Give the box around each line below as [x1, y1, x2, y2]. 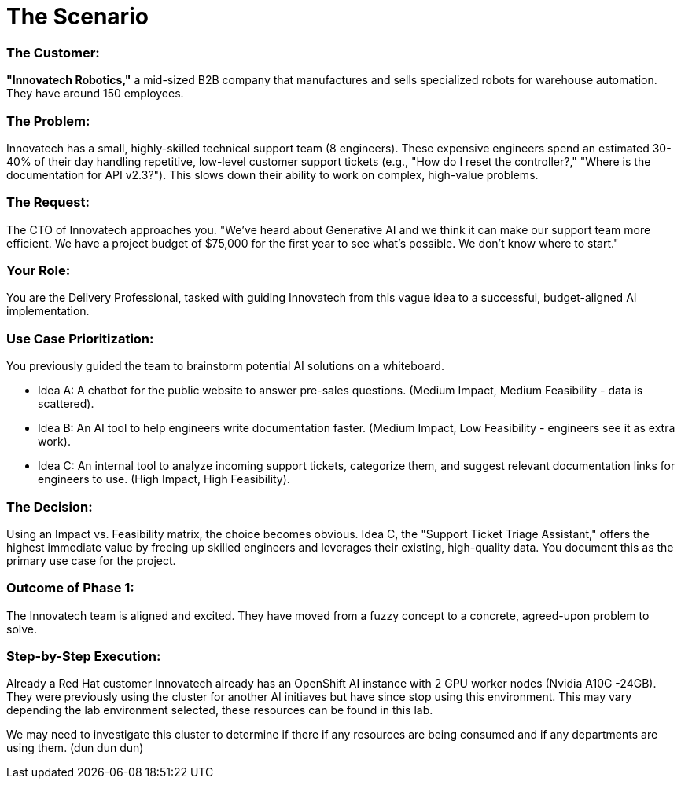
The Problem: [6, 112, 90, 129]
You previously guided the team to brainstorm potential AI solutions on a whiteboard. [6, 359, 444, 373]
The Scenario [6, 3, 149, 30]
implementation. [6, 304, 90, 318]
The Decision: [6, 498, 93, 515]
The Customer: [6, 44, 100, 61]
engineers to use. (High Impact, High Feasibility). [38, 472, 290, 486]
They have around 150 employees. [6, 86, 184, 101]
